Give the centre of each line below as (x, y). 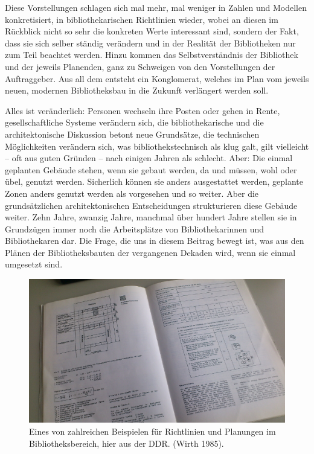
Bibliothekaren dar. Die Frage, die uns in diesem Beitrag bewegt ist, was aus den (155, 241)
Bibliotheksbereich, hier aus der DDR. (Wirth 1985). (127, 443)
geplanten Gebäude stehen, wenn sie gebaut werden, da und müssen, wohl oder (151, 169)
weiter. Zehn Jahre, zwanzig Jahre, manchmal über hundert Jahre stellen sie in (151, 217)
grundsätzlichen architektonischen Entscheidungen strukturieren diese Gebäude (151, 205)
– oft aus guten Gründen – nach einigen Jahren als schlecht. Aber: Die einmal (149, 158)
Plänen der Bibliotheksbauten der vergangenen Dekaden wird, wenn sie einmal (150, 252)
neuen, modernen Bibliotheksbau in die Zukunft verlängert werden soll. (137, 90)
